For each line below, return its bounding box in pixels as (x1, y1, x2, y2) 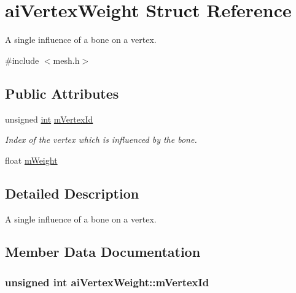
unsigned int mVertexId (5, 112, 93, 125)
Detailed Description (5, 183, 139, 202)
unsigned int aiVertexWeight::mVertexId (5, 274, 209, 289)
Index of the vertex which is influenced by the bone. (5, 133, 197, 146)
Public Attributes (5, 83, 119, 102)
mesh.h (53, 53, 80, 66)
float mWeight (5, 153, 58, 166)
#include (5, 53, 39, 66)
